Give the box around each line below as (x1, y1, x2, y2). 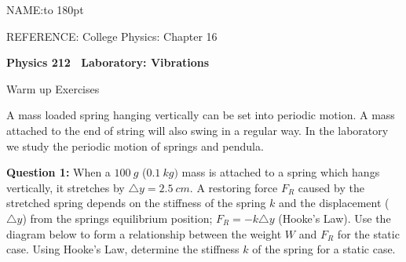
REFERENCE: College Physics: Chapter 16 (6, 27, 218, 44)
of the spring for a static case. (252, 241, 396, 257)
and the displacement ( (279, 195, 390, 211)
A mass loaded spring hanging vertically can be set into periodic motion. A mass (6, 107, 395, 123)
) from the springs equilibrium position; (22, 209, 213, 226)
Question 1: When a (6, 164, 111, 180)
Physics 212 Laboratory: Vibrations (6, 54, 210, 71)
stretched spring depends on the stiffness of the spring (6, 195, 266, 211)
